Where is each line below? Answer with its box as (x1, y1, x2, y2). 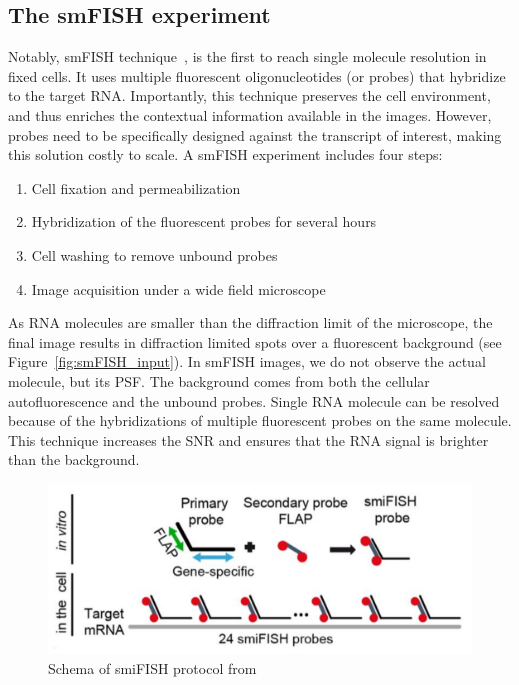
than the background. (8, 449, 140, 470)
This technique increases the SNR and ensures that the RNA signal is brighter (8, 429, 489, 450)
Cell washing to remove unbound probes (31, 244, 278, 265)
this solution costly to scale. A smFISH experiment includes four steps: (8, 144, 443, 165)
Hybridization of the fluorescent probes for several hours (31, 211, 377, 232)
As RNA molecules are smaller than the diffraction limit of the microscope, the (8, 312, 493, 333)
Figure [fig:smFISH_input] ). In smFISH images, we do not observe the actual (8, 351, 486, 372)
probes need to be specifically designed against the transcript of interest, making (8, 124, 502, 145)
